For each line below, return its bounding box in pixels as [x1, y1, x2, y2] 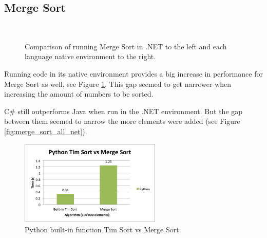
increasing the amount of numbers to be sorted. [4, 88, 154, 99]
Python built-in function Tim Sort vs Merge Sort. [25, 224, 181, 235]
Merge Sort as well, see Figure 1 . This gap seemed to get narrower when [4, 78, 232, 89]
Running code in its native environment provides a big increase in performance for [4, 68, 263, 79]
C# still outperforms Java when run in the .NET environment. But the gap [4, 105, 243, 116]
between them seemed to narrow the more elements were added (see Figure [4, 116, 240, 126]
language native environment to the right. [25, 51, 156, 62]
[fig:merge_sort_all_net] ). [4, 125, 87, 136]
